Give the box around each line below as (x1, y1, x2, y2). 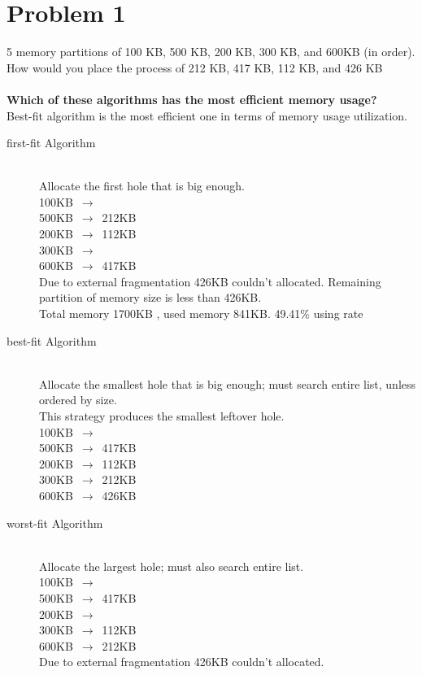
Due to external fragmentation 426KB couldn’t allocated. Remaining (39, 272, 381, 290)
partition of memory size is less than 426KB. (39, 289, 262, 306)
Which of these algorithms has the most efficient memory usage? (7, 90, 377, 107)
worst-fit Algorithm (7, 514, 103, 531)
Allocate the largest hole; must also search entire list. (39, 557, 304, 574)
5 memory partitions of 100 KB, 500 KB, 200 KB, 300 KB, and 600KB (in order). (7, 43, 415, 60)
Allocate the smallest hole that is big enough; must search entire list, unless (39, 375, 416, 392)
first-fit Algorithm (7, 134, 96, 151)
